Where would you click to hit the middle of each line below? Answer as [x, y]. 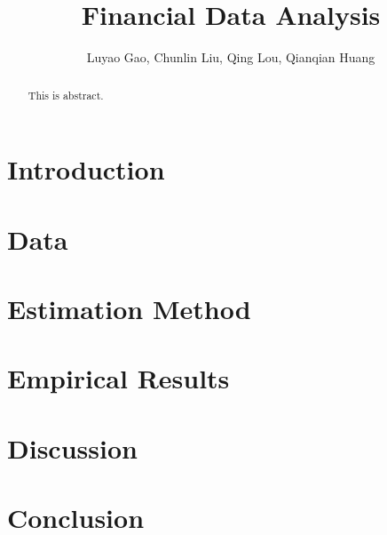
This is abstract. [66, 95]
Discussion [72, 447]
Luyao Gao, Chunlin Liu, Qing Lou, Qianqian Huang [231, 57]
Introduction [86, 169]
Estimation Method [129, 308]
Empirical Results [118, 378]
